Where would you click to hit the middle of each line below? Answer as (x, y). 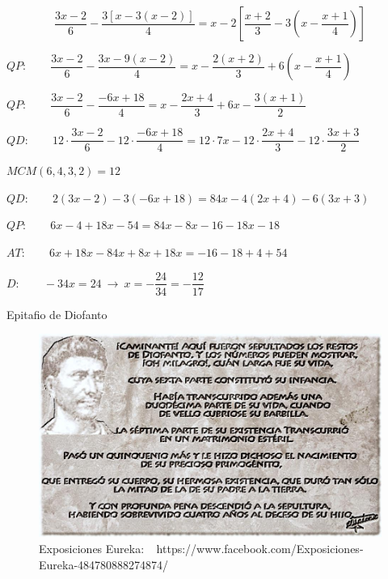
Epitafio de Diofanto (57, 314)
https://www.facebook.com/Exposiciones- (260, 549)
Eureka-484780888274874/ (104, 564)
